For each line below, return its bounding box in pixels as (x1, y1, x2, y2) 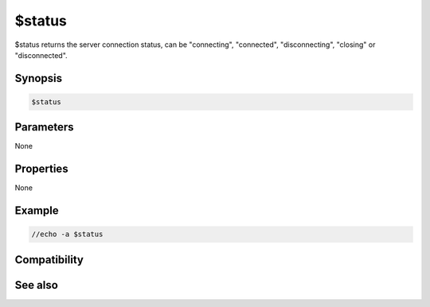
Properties (14, 162, 68, 176)
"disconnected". (14, 50, 68, 60)
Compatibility (14, 253, 84, 266)
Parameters (14, 120, 74, 134)
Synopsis (14, 72, 63, 85)
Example (14, 204, 59, 218)
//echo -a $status (31, 230, 104, 239)
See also (14, 278, 59, 292)
